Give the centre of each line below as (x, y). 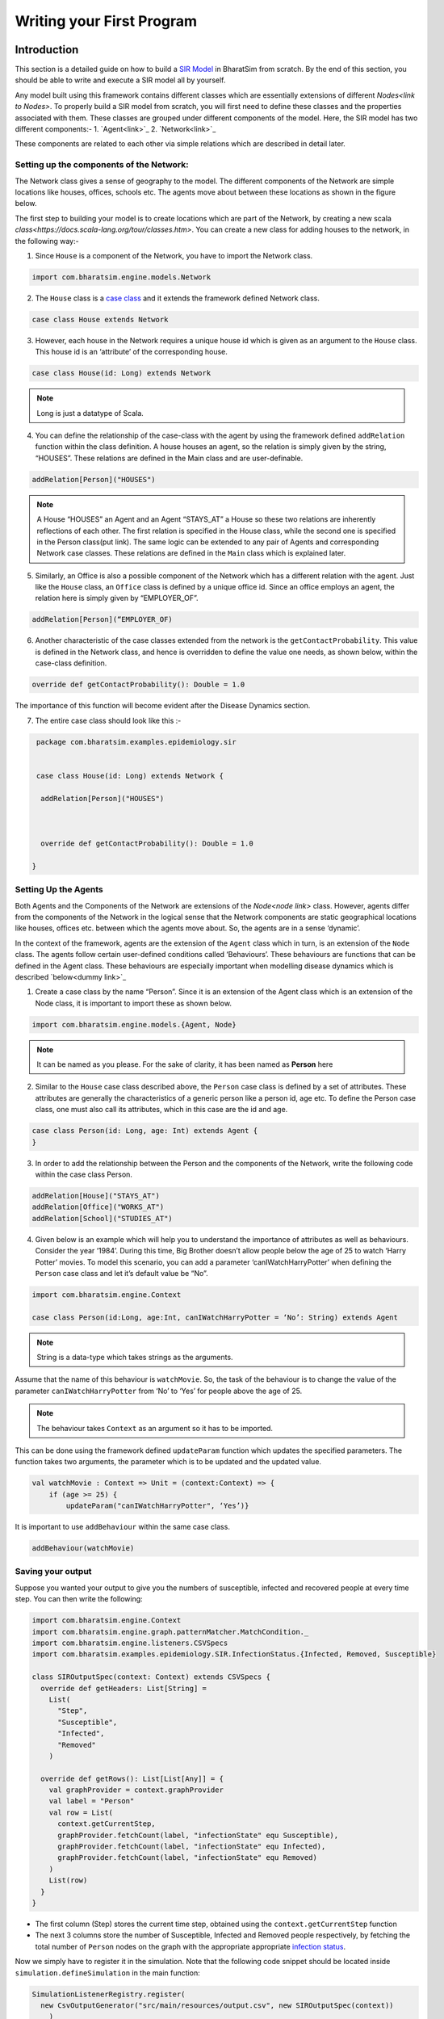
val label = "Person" (92, 1801)
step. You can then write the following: (79, 1599)
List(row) (68, 1880)
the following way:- (47, 241)
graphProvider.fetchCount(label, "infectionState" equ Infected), (192, 1847)
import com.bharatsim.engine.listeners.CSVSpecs (130, 1643)
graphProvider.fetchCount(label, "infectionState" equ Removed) (188, 1858)
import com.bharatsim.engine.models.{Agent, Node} (134, 1024)
